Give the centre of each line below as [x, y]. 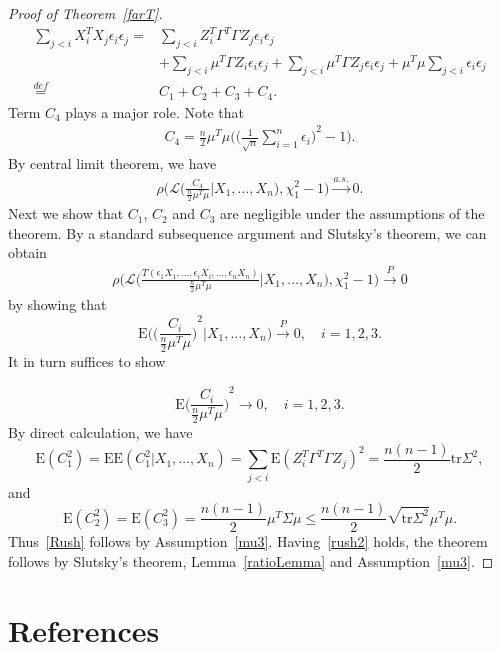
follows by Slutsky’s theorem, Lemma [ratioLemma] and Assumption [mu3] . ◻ [251, 560]
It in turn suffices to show [87, 361]
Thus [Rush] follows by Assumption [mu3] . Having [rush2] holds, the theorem [248, 541]
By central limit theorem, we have [112, 163]
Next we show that [66, 213]
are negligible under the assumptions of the [352, 213]
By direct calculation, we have [100, 432]
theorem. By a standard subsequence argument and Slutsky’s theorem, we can [247, 232]
